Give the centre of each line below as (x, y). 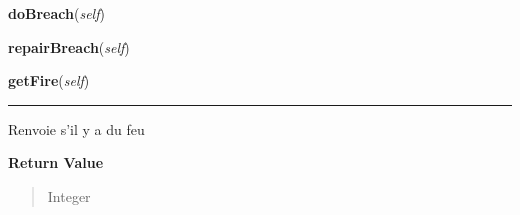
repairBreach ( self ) (69, 46)
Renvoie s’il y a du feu (76, 128)
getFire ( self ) (49, 80)
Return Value (56, 162)
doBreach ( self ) (56, 13)
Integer (69, 195)
